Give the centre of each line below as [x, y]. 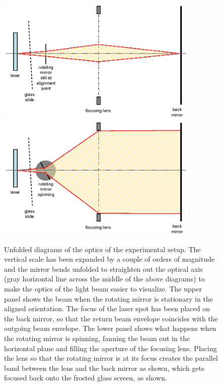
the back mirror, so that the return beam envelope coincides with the [111, 318]
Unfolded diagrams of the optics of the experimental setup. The [102, 249]
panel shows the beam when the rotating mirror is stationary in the [108, 298]
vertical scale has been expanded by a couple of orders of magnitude [109, 259]
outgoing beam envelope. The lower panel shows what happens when [110, 328]
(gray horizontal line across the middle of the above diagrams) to [104, 279]
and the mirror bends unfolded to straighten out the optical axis [103, 269]
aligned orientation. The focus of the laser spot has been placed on [107, 308]
